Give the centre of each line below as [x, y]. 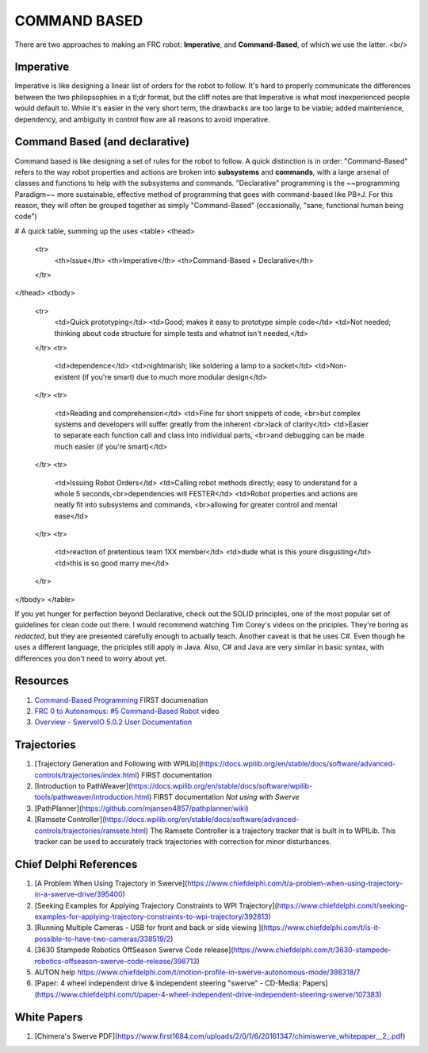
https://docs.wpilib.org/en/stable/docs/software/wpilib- [222, 785]
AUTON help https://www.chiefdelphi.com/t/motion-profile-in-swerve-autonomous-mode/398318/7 [197, 972]
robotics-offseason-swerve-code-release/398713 [116, 961]
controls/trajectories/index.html [86, 775]
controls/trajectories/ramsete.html [90, 831]
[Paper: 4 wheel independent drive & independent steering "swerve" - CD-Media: [168, 983]
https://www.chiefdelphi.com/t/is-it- [322, 928]
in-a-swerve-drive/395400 [78, 894]
